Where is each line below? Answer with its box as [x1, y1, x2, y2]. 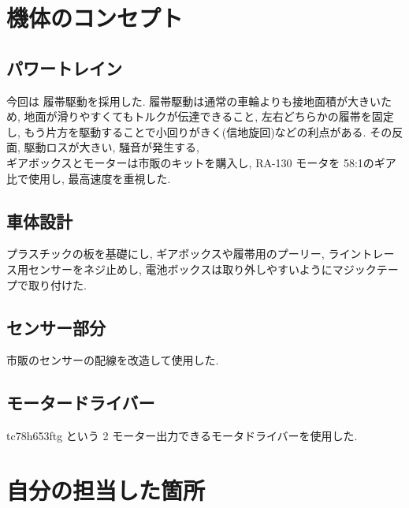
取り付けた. [28, 276, 87, 293]
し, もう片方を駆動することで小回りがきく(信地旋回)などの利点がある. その [6, 123, 392, 140]
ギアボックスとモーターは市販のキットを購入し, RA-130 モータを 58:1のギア [6, 154, 396, 170]
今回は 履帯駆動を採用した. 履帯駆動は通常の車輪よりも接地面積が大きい [6, 92, 381, 109]
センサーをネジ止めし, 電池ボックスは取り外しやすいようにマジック [28, 260, 377, 277]
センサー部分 [6, 315, 106, 339]
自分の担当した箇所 [6, 473, 206, 506]
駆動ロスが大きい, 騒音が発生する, [24, 139, 199, 155]
